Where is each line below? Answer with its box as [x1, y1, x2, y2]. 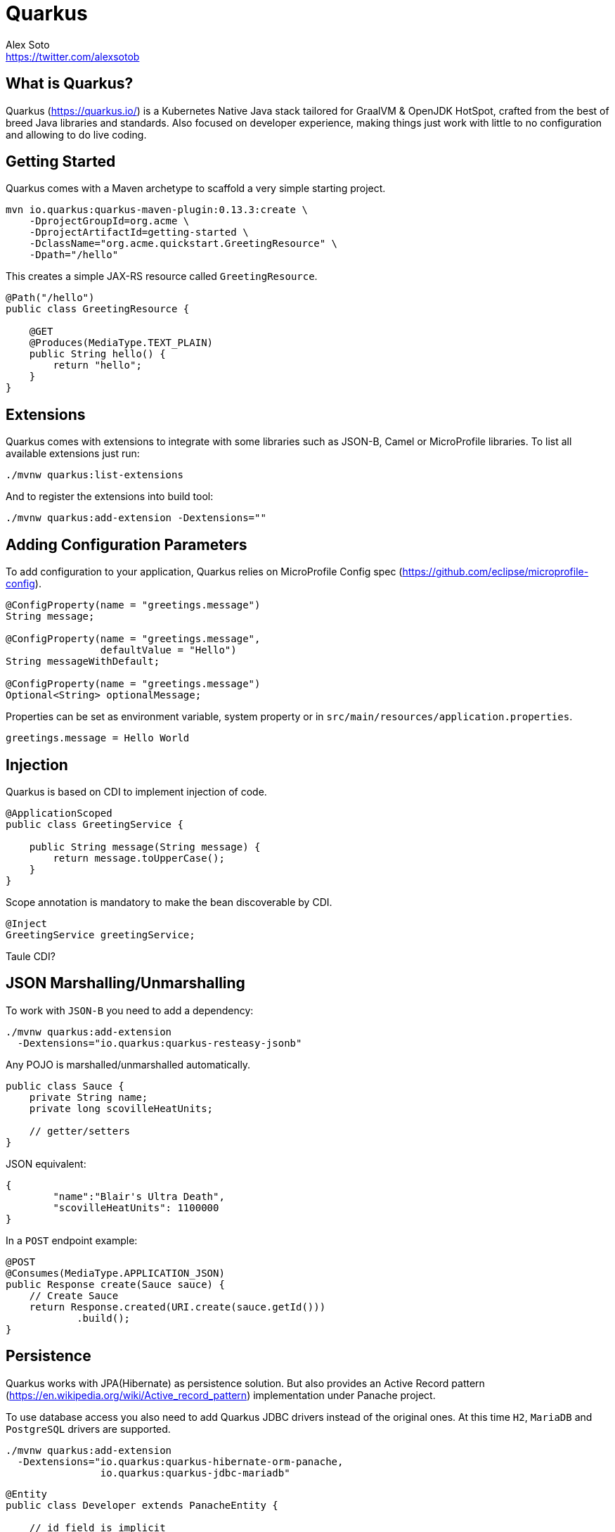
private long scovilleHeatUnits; [29, 1102, 214, 1114]
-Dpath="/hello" [29, 249, 119, 261]
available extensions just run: [6, 447, 140, 460]
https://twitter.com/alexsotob [6, 50, 140, 63]
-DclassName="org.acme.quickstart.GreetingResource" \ [29, 238, 338, 250]
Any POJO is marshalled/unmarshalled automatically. [6, 1058, 251, 1071]
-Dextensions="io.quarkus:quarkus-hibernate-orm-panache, [17, 1455, 344, 1467]
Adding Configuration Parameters [6, 535, 247, 554]
